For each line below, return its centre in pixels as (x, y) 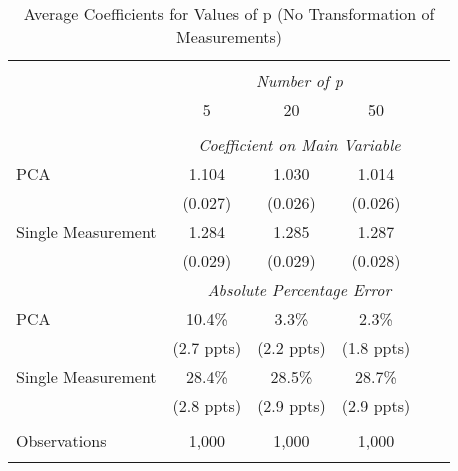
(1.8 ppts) (376, 347)
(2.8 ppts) (207, 405)
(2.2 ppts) (291, 347)
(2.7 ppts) (207, 347)
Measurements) (229, 36)
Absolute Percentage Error (299, 289)
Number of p (299, 80)
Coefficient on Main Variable (299, 144)
